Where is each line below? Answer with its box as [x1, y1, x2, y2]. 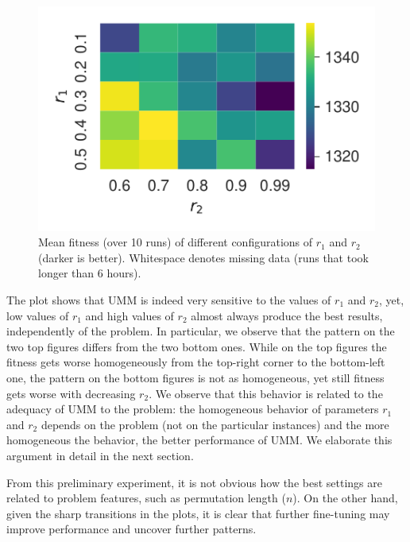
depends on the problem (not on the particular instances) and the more [41, 416, 389, 432]
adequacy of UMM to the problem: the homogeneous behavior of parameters [6, 401, 379, 417]
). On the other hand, [292, 490, 398, 506]
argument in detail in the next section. [6, 447, 194, 463]
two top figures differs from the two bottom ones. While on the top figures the [6, 338, 387, 354]
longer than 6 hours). [38, 265, 141, 281]
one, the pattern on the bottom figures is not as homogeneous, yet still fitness [6, 370, 385, 385]
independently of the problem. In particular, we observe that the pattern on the [6, 323, 395, 339]
